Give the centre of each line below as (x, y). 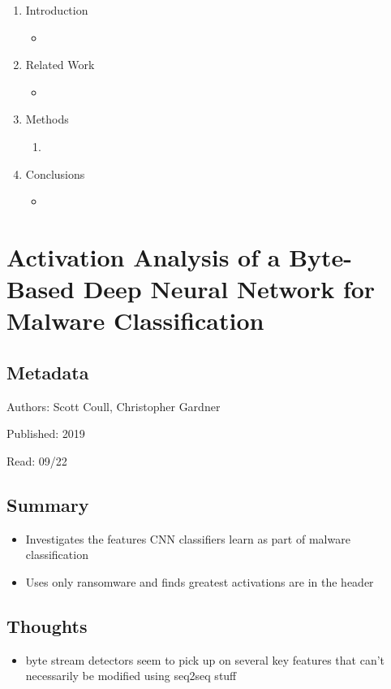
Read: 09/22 (37, 460)
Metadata (48, 372)
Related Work (60, 65)
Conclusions (55, 173)
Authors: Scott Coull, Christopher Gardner (114, 406)
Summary (48, 504)
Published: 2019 (46, 433)
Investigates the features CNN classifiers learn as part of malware (188, 538)
